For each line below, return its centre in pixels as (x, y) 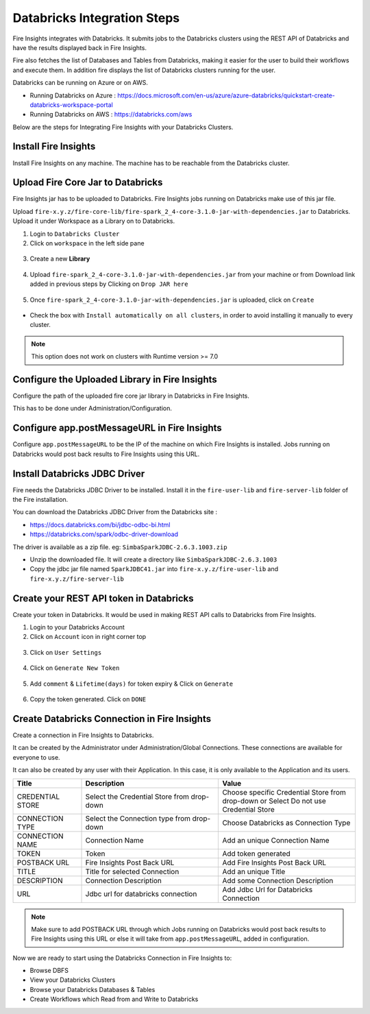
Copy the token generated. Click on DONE (88, 699)
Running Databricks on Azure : (73, 95)
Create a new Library (60, 259)
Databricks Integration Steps (96, 18)
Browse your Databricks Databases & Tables (92, 989)
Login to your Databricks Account (77, 627)
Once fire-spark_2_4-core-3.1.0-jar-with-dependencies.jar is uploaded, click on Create (172, 300)
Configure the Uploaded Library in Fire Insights (115, 379)
